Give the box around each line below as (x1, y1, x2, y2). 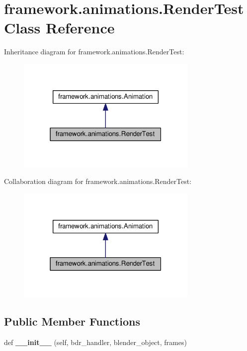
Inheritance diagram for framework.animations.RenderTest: (4, 46, 184, 57)
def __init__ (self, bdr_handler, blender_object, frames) (4, 337, 187, 347)
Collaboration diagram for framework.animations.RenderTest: (4, 176, 192, 186)
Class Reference (4, 17, 115, 38)
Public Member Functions (4, 313, 140, 329)
